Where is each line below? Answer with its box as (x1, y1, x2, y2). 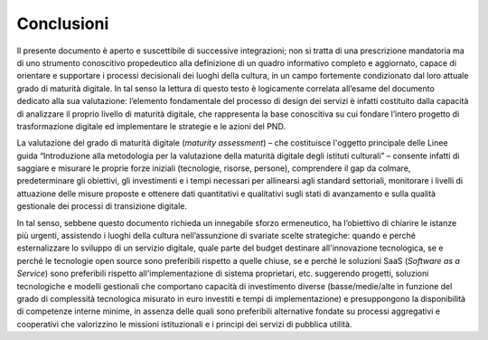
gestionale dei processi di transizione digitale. (16, 201, 188, 212)
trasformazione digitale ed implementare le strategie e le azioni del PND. (16, 120, 286, 131)
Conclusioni (16, 14, 109, 33)
